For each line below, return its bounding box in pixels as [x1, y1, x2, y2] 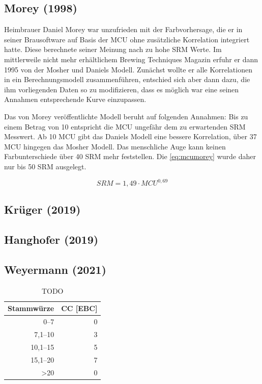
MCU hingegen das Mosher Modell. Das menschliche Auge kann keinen [4, 141, 226, 151]
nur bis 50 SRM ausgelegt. [4, 161, 86, 171]
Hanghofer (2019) [4, 232, 99, 247]
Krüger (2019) [4, 201, 81, 217]
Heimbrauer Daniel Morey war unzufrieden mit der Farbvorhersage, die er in [4, 24, 243, 35]
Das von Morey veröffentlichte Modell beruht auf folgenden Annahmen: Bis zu [4, 111, 248, 121]
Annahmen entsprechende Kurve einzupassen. [4, 94, 147, 105]
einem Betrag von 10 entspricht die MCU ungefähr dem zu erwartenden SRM [4, 121, 246, 132]
